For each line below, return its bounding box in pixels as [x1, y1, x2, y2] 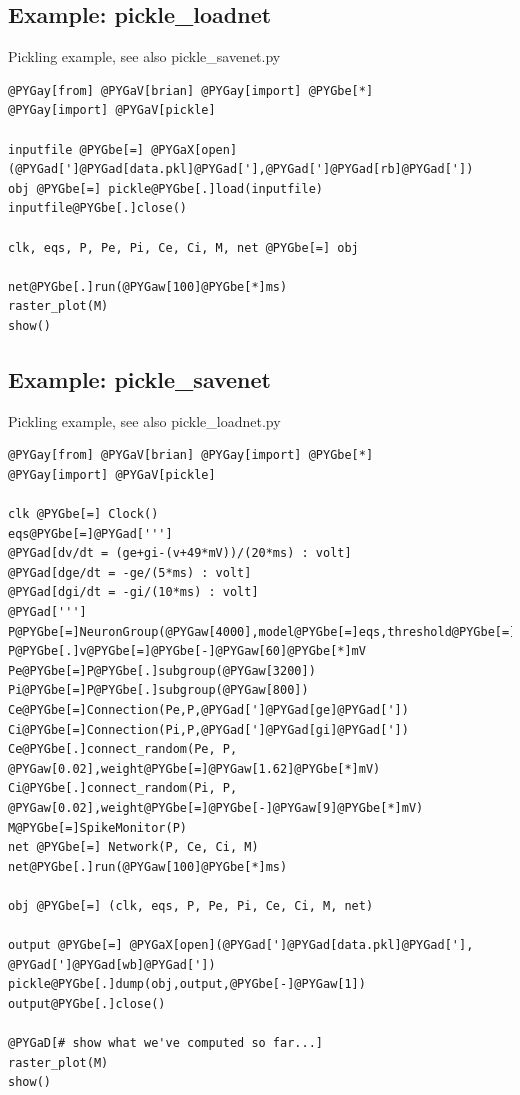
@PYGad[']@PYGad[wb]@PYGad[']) [8, 957, 216, 972]
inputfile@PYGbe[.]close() [8, 201, 187, 216]
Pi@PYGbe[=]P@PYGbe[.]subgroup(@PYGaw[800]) [8, 683, 309, 698]
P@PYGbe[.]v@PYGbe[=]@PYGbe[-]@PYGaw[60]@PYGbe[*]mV [8, 644, 366, 659]
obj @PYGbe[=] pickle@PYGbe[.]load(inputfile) [8, 181, 323, 196]
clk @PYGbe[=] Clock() [8, 507, 159, 522]
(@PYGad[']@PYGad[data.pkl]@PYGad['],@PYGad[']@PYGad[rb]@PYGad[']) [8, 162, 474, 177]
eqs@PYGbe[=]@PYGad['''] [8, 526, 173, 541]
